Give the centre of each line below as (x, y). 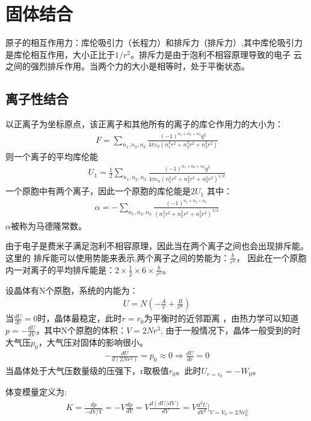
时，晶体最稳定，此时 (80, 318)
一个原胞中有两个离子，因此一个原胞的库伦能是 (98, 191)
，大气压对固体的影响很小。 (93, 342)
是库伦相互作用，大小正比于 (60, 54)
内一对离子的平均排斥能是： (60, 269)
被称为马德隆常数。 (48, 225)
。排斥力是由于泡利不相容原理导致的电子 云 (216, 54)
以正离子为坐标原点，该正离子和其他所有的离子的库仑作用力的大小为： (144, 124)
